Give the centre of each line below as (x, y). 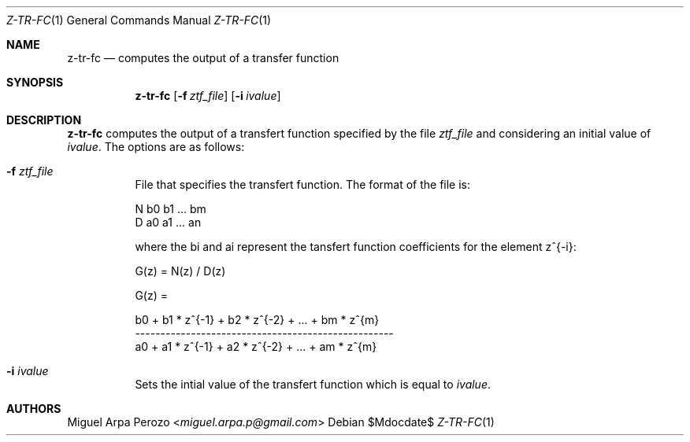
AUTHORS (34, 409)
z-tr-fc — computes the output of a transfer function (203, 58)
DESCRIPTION (44, 120)
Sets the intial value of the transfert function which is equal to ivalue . (313, 384)
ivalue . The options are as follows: (156, 147)
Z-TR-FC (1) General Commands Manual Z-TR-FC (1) (139, 20)
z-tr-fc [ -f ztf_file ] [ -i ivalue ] (208, 96)
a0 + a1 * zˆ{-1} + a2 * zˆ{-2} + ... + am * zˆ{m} (256, 346)
